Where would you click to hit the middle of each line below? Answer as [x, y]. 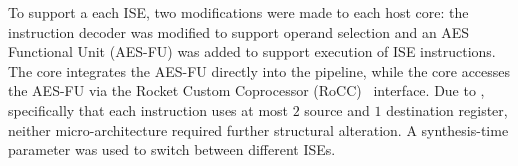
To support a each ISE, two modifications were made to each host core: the [238, 12]
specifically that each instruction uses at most [148, 109]
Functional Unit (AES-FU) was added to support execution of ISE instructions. [252, 51]
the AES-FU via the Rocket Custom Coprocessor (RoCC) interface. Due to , [246, 90]
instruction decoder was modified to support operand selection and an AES [239, 31]
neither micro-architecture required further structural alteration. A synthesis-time [258, 129]
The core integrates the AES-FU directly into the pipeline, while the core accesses [259, 70]
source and [337, 109]
